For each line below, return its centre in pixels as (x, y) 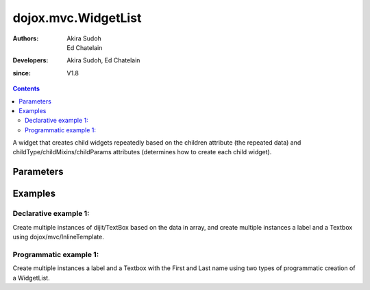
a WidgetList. (32, 278)
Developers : (30, 60)
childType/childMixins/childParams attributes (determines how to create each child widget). (142, 152)
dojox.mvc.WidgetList (77, 18)
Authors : (26, 38)
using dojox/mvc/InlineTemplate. (58, 237)
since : (22, 73)
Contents (26, 88)
